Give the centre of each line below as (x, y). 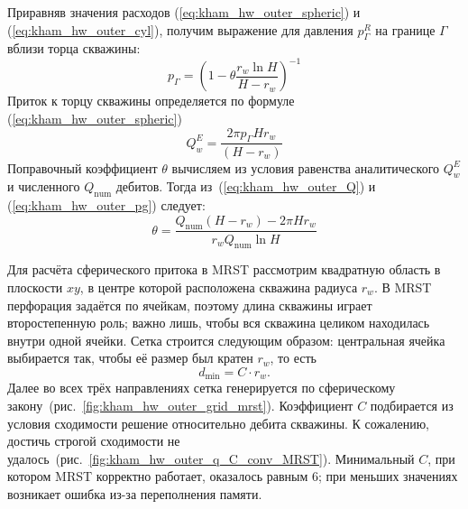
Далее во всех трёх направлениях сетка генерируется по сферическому (202, 388)
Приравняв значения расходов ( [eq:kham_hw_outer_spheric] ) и (184, 12)
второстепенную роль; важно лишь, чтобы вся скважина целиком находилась (219, 323)
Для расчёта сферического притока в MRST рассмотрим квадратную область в (224, 269)
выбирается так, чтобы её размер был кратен (130, 358)
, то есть (293, 358)
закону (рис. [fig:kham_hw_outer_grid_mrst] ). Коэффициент (180, 405)
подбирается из (412, 405)
